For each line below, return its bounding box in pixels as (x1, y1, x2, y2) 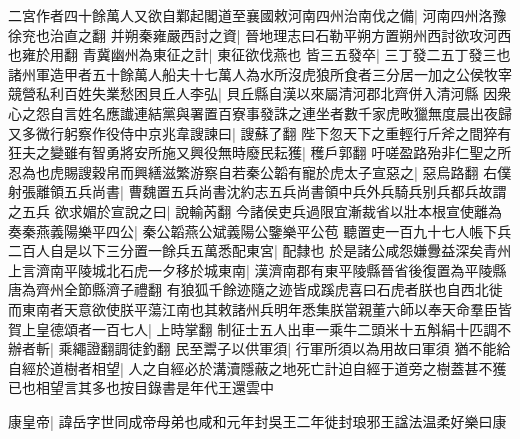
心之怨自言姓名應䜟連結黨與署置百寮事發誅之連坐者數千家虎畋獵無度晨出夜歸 (8, 102, 512, 123)
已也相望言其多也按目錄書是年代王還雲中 (8, 377, 274, 398)
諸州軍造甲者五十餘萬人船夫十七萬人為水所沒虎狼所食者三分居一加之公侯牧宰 (8, 63, 512, 84)
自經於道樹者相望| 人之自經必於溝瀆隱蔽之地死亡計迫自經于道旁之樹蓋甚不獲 (8, 357, 507, 378)
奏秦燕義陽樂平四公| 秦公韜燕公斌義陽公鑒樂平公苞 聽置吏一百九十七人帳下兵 (8, 220, 512, 241)
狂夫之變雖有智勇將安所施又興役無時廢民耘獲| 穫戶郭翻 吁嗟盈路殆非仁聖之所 (8, 142, 512, 163)
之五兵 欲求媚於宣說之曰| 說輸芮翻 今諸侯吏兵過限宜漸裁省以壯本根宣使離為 (8, 200, 502, 221)
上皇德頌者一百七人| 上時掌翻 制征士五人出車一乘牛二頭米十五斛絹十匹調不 (21, 318, 512, 339)
